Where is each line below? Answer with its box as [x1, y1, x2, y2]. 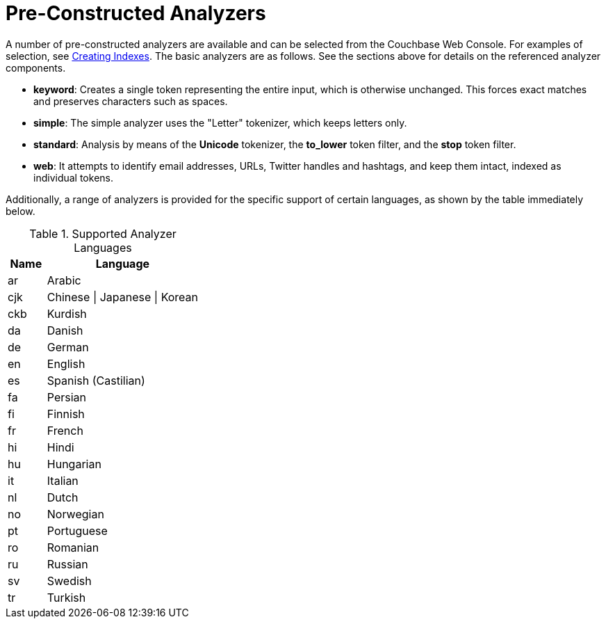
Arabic [47, 273, 81, 287]
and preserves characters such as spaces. [33, 95, 228, 107]
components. [6, 61, 66, 74]
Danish [47, 323, 83, 337]
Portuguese [47, 523, 108, 538]
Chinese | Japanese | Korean [47, 289, 199, 304]
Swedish [47, 573, 92, 588]
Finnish [47, 406, 85, 421]
